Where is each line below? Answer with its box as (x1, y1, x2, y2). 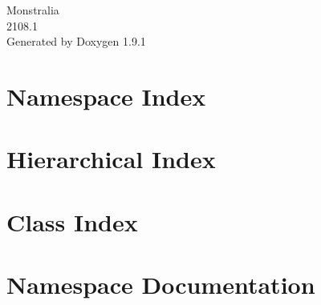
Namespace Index (6, 79, 206, 112)
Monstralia (6, 2, 59, 18)
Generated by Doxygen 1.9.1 (6, 33, 146, 50)
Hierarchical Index (6, 142, 216, 175)
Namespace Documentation (6, 268, 315, 301)
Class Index (6, 205, 138, 238)
